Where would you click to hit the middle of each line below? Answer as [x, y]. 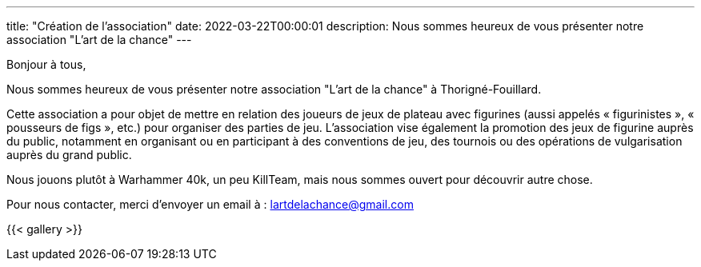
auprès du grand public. [69, 155]
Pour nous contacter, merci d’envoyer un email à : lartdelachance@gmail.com [210, 204]
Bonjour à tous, [46, 64]
